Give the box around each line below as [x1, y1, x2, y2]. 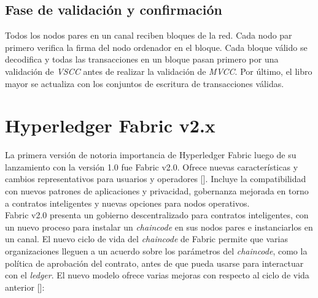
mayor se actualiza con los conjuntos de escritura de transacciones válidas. [5, 77, 284, 90]
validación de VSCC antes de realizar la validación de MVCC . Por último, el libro [5, 64, 312, 77]
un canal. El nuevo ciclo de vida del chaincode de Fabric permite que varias [5, 232, 289, 245]
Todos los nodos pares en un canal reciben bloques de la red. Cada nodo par [5, 29, 292, 42]
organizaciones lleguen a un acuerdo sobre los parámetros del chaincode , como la [5, 245, 308, 258]
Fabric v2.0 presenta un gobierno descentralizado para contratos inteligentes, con [5, 208, 309, 221]
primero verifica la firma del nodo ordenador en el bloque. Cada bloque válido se [5, 40, 308, 53]
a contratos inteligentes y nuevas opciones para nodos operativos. [5, 196, 250, 209]
